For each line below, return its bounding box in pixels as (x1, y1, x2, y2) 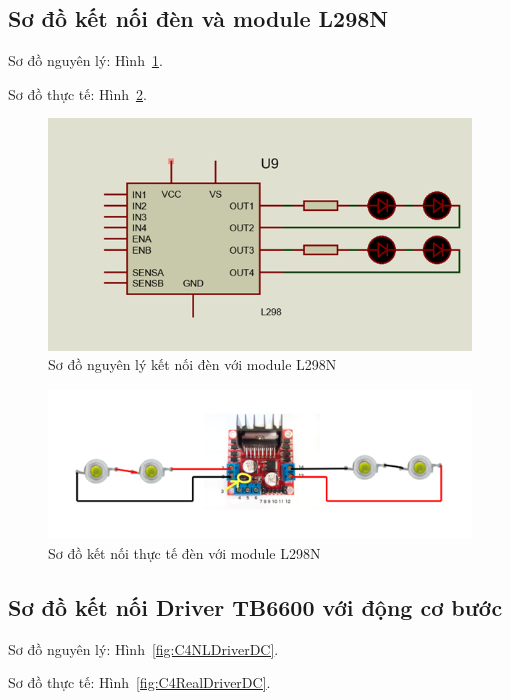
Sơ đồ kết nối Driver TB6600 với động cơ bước (8, 591, 503, 622)
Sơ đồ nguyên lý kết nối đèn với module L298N (48, 354, 337, 375)
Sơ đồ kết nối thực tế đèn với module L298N (48, 542, 321, 563)
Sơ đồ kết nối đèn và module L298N (8, 3, 389, 34)
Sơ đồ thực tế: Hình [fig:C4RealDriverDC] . (8, 672, 271, 693)
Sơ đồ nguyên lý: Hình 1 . (8, 50, 163, 71)
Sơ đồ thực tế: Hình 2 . (8, 83, 147, 104)
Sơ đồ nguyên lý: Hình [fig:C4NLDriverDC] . (8, 638, 279, 659)
